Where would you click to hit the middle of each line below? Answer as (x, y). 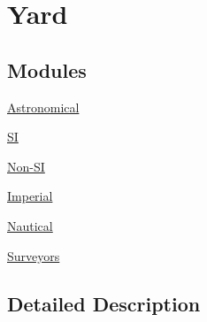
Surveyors (34, 255)
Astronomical (43, 107)
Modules (47, 69)
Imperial (30, 196)
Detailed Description (104, 303)
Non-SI (26, 166)
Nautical (30, 225)
